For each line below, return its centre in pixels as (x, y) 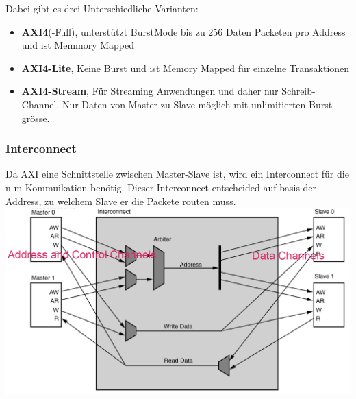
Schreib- (298, 91)
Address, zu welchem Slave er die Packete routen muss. (121, 201)
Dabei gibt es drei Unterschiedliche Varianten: (102, 8)
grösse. (36, 118)
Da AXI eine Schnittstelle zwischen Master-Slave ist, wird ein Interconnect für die (177, 174)
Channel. (40, 104)
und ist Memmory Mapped (78, 45)
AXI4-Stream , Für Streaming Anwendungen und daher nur (150, 91)
